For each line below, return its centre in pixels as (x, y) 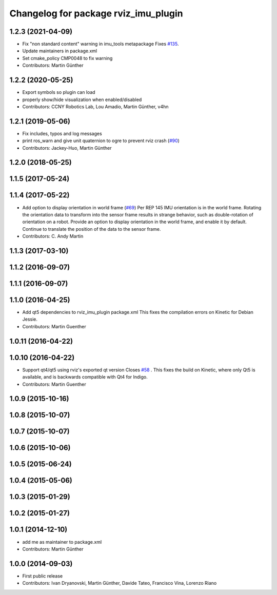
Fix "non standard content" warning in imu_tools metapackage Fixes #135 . (101, 44)
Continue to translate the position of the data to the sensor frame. (92, 229)
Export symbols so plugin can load (59, 92)
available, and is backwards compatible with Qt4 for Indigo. (85, 377)
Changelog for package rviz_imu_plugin (96, 13)
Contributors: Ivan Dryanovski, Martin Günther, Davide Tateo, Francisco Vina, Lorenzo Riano (120, 583)
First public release (43, 576)
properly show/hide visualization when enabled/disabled (82, 100)
